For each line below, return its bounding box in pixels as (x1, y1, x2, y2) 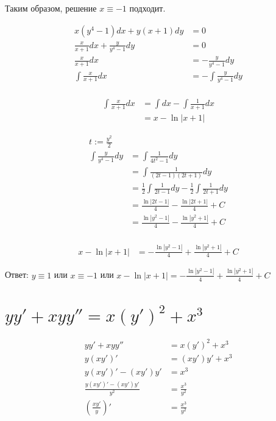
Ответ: (5, 268, 29, 281)
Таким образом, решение (5, 2, 97, 14)
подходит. (129, 2, 166, 14)
